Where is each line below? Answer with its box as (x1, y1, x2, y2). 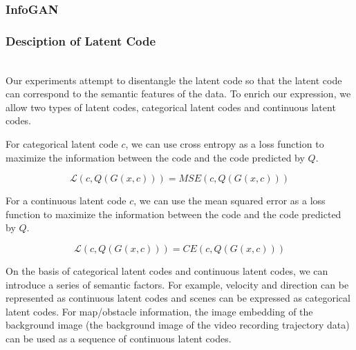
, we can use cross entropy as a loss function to (125, 137, 324, 151)
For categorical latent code (6, 137, 118, 151)
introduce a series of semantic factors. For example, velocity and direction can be (6, 277, 349, 291)
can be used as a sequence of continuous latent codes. (6, 331, 232, 345)
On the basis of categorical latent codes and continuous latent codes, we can (6, 264, 328, 278)
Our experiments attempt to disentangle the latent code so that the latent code (6, 72, 342, 87)
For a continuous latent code (6, 193, 127, 208)
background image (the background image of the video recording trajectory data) (6, 318, 350, 332)
